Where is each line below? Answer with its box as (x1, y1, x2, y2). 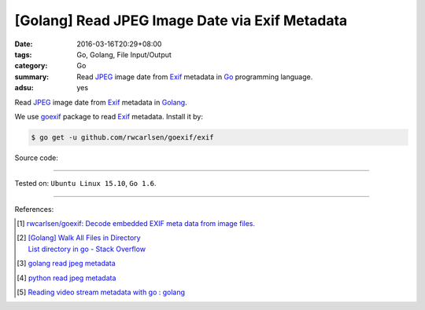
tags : (14, 49, 32, 59)
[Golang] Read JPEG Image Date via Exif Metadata (14, 12, 348, 29)
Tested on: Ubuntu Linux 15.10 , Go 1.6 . (14, 179, 157, 188)
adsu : (14, 83, 35, 93)
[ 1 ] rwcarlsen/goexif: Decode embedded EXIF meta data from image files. (17, 219, 256, 228)
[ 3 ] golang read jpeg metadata (17, 259, 116, 268)
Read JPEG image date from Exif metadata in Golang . (14, 97, 188, 107)
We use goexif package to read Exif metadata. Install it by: (14, 111, 204, 121)
